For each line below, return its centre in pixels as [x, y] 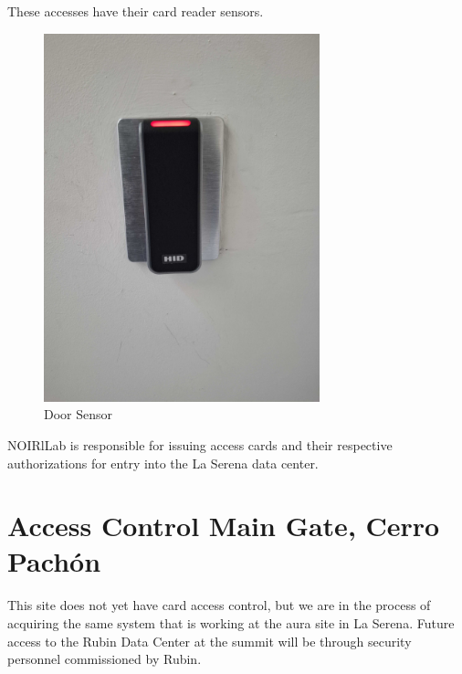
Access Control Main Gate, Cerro [224, 526]
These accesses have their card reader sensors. [136, 11]
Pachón [54, 561]
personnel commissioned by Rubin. [105, 659]
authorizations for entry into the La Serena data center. [163, 463]
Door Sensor [79, 414]
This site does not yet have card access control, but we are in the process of [219, 605]
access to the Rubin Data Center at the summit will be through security [210, 641]
